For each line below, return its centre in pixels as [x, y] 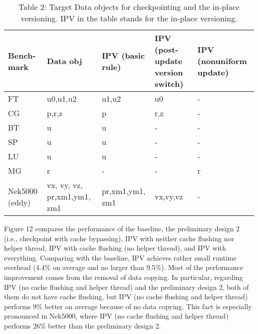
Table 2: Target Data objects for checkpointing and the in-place [129, 7]
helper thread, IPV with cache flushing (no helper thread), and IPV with [115, 248]
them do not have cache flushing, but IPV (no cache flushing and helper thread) [126, 297]
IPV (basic [123, 55]
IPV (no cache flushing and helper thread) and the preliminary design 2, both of [127, 287]
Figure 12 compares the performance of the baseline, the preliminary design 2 [122, 228]
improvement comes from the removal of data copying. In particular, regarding [124, 277]
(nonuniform [222, 61]
